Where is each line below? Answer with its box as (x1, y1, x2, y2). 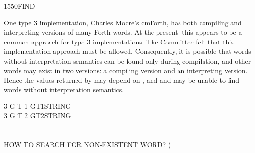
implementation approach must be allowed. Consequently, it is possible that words (4, 46, 251, 56)
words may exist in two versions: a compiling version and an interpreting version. (4, 65, 248, 75)
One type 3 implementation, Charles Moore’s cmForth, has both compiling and (4, 17, 242, 27)
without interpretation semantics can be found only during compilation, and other (4, 55, 251, 66)
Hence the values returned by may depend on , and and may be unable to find (4, 75, 240, 85)
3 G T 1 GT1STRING (4, 101, 71, 111)
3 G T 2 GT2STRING (4, 110, 71, 120)
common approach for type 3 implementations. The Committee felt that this (4, 36, 234, 46)
